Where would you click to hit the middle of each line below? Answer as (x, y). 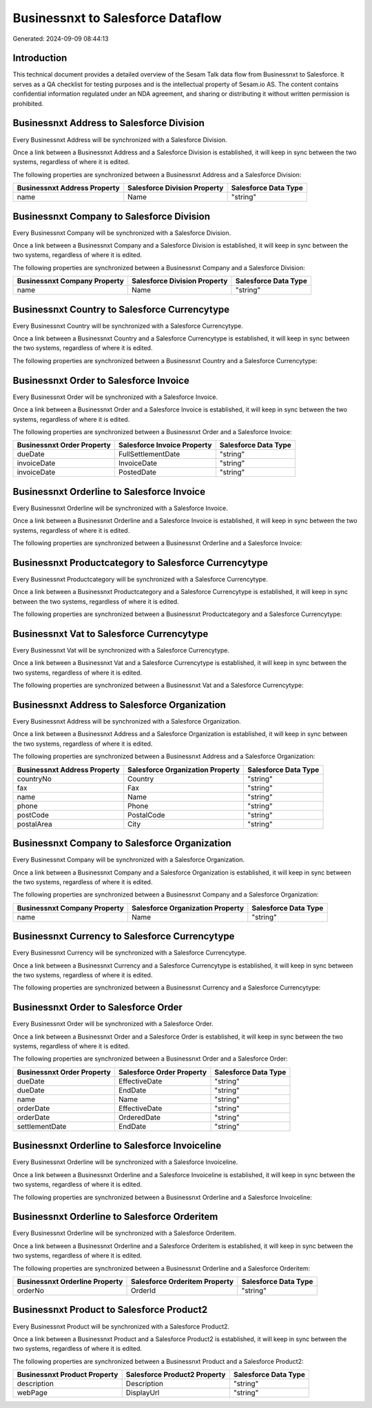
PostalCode (146, 815)
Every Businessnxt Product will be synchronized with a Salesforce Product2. (121, 1326)
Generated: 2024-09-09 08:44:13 (61, 39)
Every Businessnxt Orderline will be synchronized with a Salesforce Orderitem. (124, 1233)
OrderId (143, 1291)
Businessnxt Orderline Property (70, 1282)
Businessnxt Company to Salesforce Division (111, 216)
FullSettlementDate (149, 454)
